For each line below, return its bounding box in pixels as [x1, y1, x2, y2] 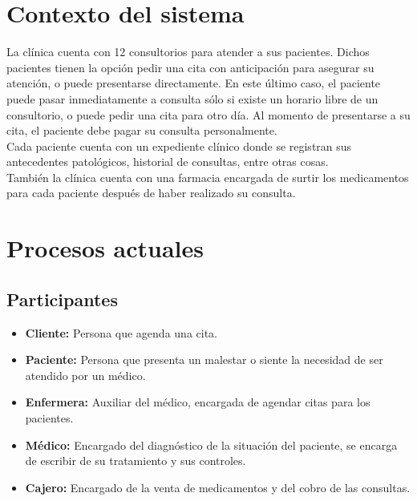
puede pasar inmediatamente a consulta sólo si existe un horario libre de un [6, 90, 379, 107]
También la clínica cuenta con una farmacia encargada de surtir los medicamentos [6, 168, 409, 185]
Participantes [6, 286, 118, 311]
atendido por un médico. [25, 366, 146, 383]
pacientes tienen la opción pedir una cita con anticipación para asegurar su [6, 59, 374, 75]
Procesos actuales [6, 232, 204, 265]
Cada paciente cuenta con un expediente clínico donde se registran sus [6, 137, 352, 154]
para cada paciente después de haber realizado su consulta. [6, 184, 296, 201]
